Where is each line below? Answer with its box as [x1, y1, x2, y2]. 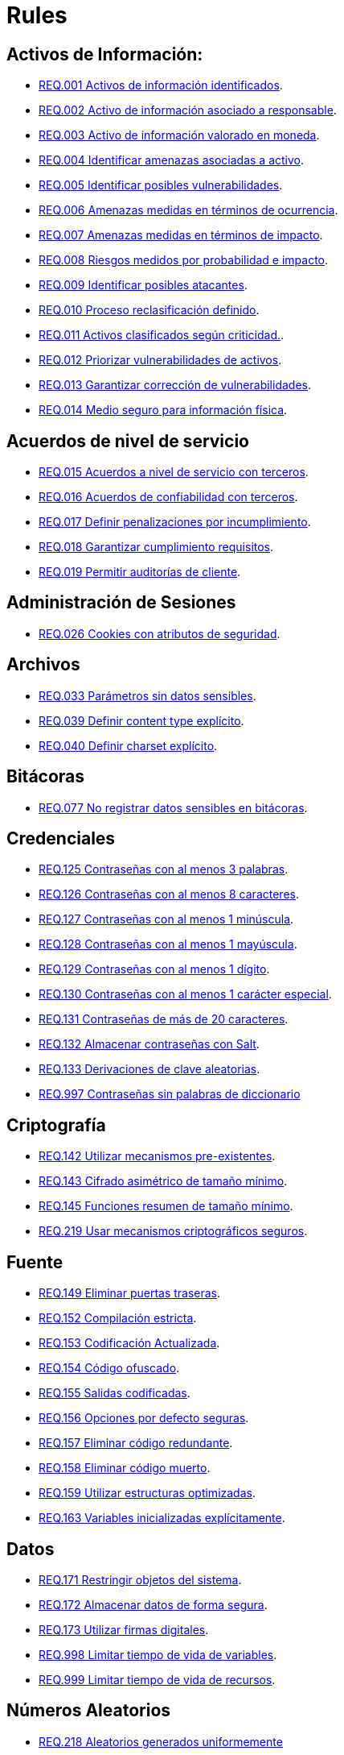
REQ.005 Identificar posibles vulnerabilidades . [39, 178, 283, 193]
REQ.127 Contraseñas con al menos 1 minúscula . [39, 912, 294, 927]
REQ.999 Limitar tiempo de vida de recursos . [39, 1672, 276, 1687]
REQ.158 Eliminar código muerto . [39, 1461, 211, 1475]
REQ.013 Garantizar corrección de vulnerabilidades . [39, 378, 311, 392]
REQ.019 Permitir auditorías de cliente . [39, 565, 241, 579]
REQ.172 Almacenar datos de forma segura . [39, 1597, 268, 1612]
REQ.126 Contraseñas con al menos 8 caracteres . [39, 887, 299, 902]
